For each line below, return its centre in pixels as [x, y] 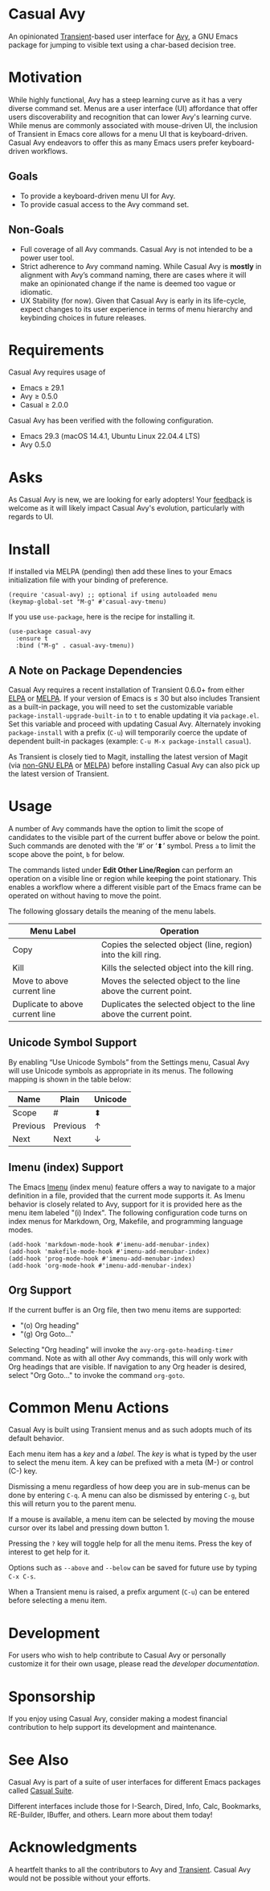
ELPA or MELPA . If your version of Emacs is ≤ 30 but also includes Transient [134, 698]
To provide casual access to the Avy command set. [104, 204]
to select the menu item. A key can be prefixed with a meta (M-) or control [131, 1463]
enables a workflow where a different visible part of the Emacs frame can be [135, 888]
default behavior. [36, 1438]
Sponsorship [52, 1697]
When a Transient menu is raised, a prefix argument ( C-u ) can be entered [129, 1592]
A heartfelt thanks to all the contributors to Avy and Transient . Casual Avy [130, 1870]
